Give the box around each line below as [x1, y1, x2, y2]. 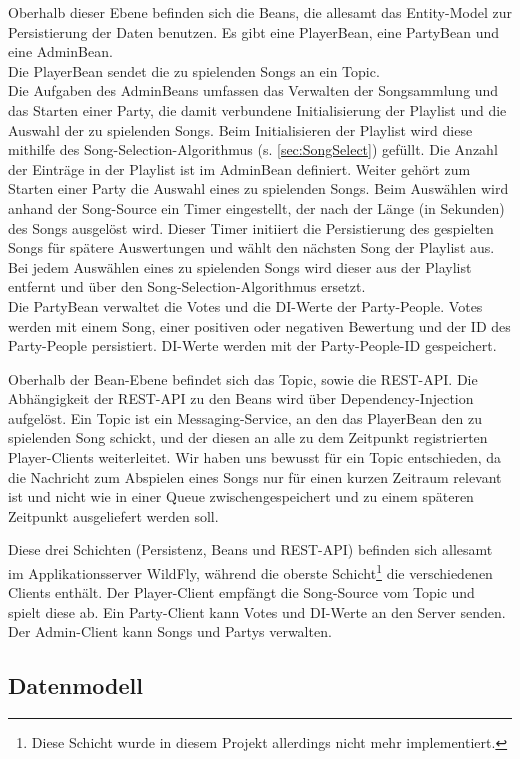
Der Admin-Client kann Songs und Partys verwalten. [8, 621, 332, 642]
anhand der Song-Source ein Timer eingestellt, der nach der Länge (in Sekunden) [8, 197, 505, 218]
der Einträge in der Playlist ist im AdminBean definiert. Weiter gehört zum [8, 158, 471, 179]
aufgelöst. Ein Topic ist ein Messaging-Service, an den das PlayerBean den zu [8, 407, 482, 428]
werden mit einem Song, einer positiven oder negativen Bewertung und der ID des [8, 315, 511, 336]
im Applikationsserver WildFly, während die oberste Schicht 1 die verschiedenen [8, 560, 493, 583]
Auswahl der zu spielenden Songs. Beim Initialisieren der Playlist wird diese [8, 119, 473, 140]
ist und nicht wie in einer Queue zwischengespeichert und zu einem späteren [8, 486, 474, 507]
